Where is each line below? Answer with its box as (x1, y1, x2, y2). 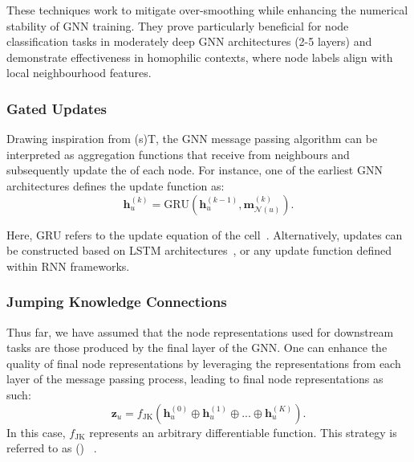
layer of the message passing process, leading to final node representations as (6, 370, 384, 387)
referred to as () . (6, 440, 97, 456)
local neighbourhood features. (6, 64, 152, 81)
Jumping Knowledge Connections (6, 292, 227, 312)
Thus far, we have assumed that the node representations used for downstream (6, 323, 394, 340)
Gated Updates (6, 98, 108, 118)
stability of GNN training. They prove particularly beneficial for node (6, 17, 349, 34)
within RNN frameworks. (6, 257, 130, 274)
